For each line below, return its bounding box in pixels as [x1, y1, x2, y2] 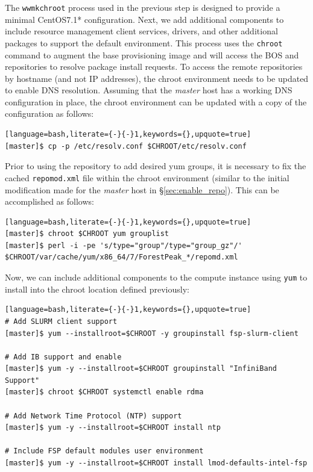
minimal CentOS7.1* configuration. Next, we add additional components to [5, 13, 284, 25]
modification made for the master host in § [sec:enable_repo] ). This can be [5, 183, 279, 196]
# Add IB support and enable [5, 352, 122, 361]
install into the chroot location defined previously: [5, 282, 189, 295]
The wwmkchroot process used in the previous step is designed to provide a [5, 1, 280, 13]
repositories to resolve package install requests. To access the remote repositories [5, 60, 303, 73]
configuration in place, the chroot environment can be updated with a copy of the [5, 95, 307, 108]
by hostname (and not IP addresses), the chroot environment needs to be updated [5, 72, 309, 84]
